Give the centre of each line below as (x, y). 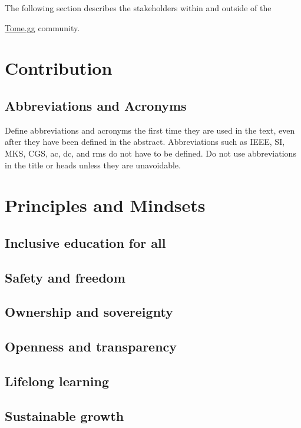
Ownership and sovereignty (89, 312)
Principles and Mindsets (105, 205)
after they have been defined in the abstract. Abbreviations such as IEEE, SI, (145, 142)
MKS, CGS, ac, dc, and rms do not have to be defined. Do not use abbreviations (150, 153)
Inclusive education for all (85, 242)
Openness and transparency (91, 346)
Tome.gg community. (42, 27)
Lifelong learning (57, 381)
